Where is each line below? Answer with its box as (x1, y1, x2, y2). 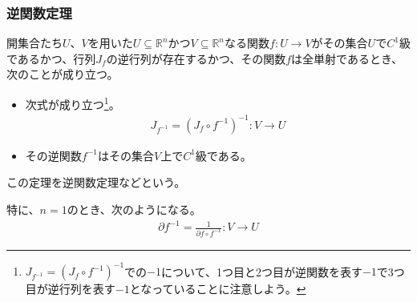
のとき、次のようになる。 (67, 200, 201, 217)
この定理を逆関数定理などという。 (6, 174, 186, 191)
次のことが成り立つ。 (6, 66, 119, 83)
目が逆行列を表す (25, 280, 115, 297)
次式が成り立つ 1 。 (25, 94, 120, 112)
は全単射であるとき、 (291, 50, 403, 66)
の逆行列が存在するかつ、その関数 (106, 50, 286, 66)
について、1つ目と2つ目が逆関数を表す (161, 263, 362, 280)
